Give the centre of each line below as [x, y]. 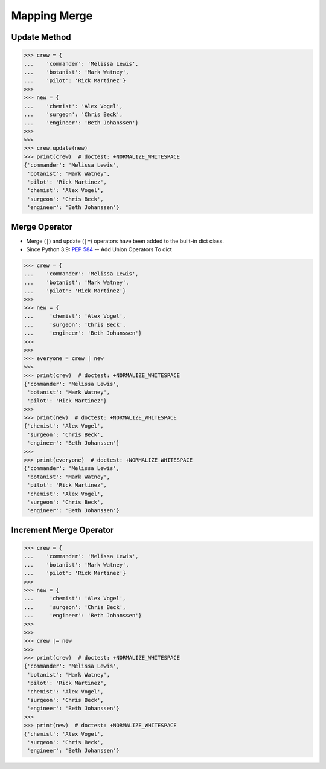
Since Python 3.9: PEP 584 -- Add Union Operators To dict [99, 249]
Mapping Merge [52, 16]
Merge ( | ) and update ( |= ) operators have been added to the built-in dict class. [125, 241]
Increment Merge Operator [62, 529]
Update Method [41, 37]
